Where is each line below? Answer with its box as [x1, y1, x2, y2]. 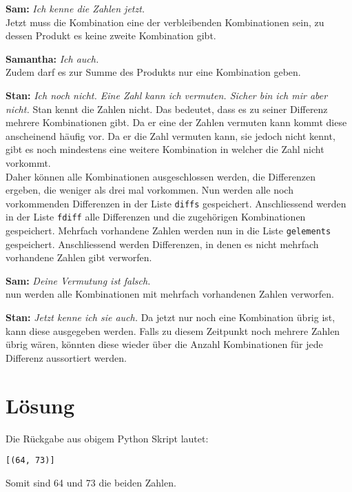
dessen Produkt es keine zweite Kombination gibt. [6, 28, 216, 43]
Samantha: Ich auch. [6, 51, 99, 65]
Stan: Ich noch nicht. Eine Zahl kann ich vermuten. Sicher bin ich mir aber [6, 88, 328, 102]
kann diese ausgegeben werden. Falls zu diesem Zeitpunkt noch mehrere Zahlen [6, 323, 340, 338]
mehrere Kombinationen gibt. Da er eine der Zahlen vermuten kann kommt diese [6, 115, 347, 130]
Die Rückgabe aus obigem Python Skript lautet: [6, 431, 209, 445]
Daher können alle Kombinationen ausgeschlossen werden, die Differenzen [6, 169, 315, 183]
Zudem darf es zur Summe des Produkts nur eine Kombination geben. [6, 65, 301, 79]
